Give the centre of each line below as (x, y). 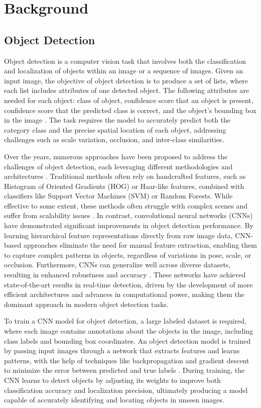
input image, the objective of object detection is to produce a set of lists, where (126, 80)
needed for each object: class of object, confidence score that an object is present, (129, 100)
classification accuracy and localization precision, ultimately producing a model (126, 390)
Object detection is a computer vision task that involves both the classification (125, 61)
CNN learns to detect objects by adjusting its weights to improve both (112, 380)
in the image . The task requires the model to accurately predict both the (117, 120)
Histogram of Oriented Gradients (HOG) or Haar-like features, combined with (124, 186)
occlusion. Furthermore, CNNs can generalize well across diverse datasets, (117, 265)
